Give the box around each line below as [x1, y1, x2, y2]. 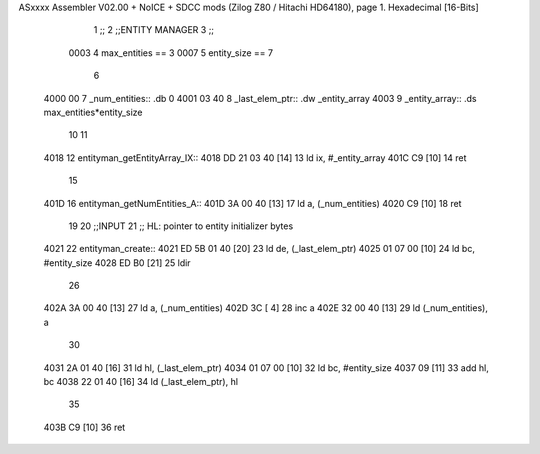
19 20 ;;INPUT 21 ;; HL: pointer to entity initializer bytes [68, 220, 294, 232]
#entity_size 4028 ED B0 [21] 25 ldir [43, 256, 191, 269]
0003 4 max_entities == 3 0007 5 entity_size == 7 [68, 46, 274, 59]
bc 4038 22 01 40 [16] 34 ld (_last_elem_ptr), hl [43, 376, 239, 388]
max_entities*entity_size [43, 106, 143, 118]
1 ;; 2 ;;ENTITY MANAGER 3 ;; [93, 24, 215, 36]
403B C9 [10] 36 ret [43, 421, 126, 433]
